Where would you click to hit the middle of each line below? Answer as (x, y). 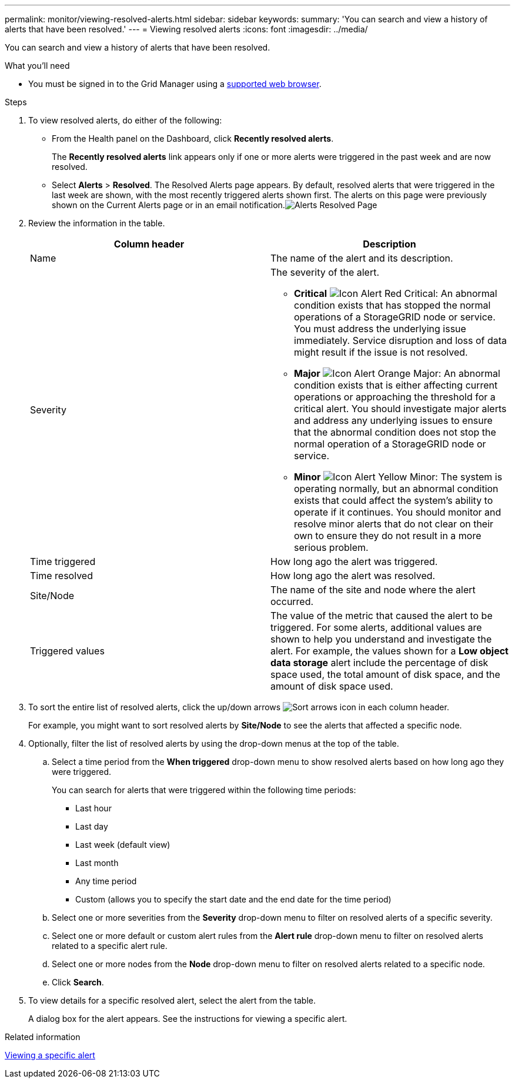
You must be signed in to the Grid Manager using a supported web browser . (175, 84)
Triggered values (67, 651)
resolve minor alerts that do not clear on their (394, 524)
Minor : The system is (398, 477)
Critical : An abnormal (396, 293)
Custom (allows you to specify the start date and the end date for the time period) (233, 899)
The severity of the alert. (325, 272)
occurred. (292, 601)
